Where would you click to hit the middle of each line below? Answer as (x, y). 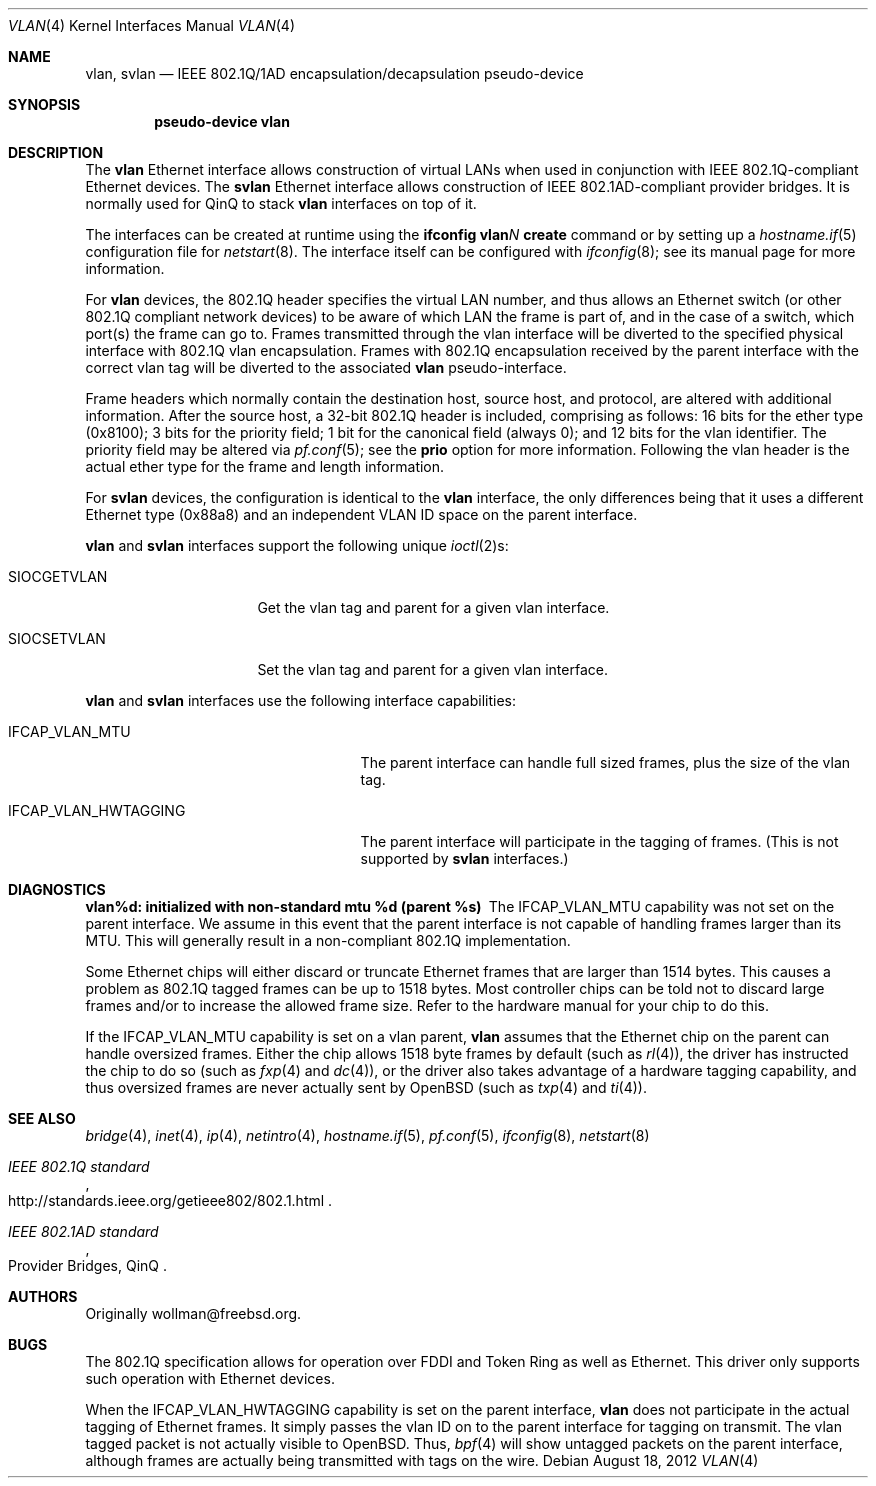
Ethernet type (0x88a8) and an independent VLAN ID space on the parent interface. (361, 514)
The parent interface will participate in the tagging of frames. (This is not (599, 841)
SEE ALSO (42, 1118)
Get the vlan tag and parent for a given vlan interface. (433, 607)
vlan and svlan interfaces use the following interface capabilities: (300, 700)
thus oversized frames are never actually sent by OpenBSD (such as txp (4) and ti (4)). (366, 1087)
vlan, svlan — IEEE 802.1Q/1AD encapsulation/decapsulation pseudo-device (334, 73)
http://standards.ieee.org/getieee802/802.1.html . (170, 1200)
